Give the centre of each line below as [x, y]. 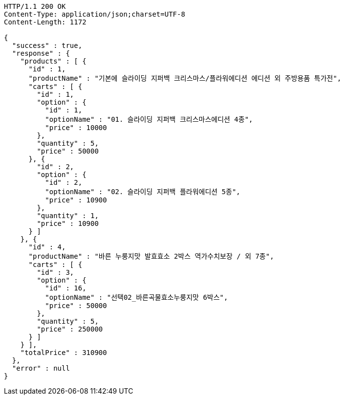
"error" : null [41, 368]
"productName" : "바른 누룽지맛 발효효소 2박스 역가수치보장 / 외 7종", [151, 256]
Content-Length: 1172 [45, 22]
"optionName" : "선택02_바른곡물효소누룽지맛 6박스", [137, 297]
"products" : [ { [53, 61]
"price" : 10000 [76, 128]
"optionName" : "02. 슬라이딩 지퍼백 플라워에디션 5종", [143, 192]
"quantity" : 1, [68, 216]
